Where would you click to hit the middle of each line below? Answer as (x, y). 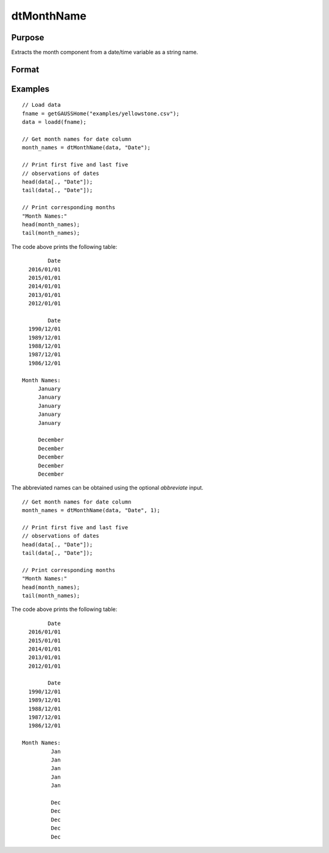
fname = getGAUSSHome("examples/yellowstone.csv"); (101, 113)
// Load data (41, 105)
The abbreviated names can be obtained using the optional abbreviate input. (107, 488)
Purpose (28, 37)
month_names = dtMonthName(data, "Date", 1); (91, 510)
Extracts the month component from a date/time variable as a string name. (104, 52)
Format (25, 69)
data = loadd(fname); (54, 122)
